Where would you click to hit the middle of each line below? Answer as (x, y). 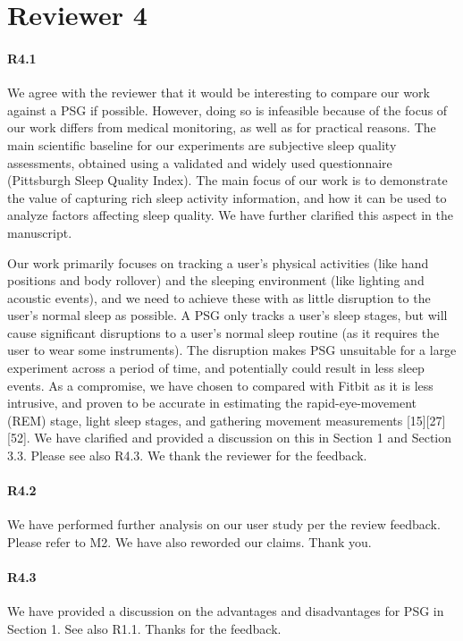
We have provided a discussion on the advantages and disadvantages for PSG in (226, 611)
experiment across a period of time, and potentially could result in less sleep (216, 368)
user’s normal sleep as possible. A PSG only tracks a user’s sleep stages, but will (227, 315)
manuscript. (40, 232)
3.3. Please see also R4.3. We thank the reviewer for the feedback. (187, 455)
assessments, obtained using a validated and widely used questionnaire (200, 162)
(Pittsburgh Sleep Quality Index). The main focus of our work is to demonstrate (227, 180)
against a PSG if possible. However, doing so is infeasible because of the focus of (227, 110)
